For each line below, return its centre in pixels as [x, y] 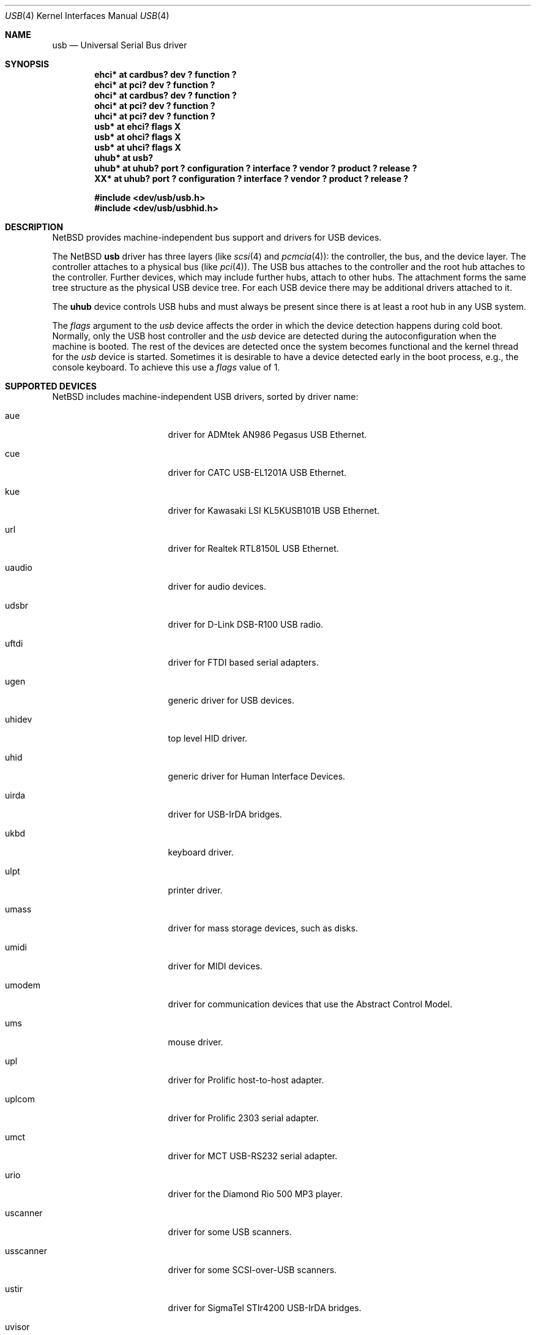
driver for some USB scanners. [230, 1232]
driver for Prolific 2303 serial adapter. [244, 1118]
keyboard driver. [201, 852]
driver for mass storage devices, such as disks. [263, 928]
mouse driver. [195, 1042]
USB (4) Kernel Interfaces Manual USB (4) [87, 16]
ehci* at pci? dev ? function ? [155, 85]
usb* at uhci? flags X [138, 147]
